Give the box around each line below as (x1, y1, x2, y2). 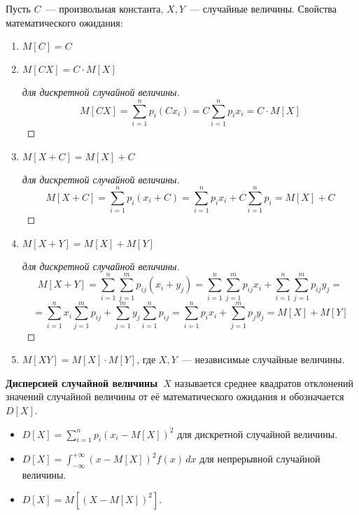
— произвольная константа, (45, 1, 164, 15)
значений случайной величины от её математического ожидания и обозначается (6, 389, 344, 404)
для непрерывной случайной (199, 451, 321, 466)
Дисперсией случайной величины (6, 375, 158, 390)
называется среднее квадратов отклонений (174, 375, 353, 390)
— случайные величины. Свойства (190, 1, 337, 15)
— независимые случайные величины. (181, 352, 345, 367)
